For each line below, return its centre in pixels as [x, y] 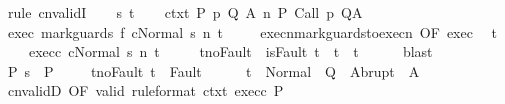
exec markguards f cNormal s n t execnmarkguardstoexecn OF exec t [252, 31]
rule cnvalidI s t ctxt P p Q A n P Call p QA [185, 12]
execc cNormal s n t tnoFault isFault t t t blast [230, 51]
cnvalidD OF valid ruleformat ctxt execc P [145, 90]
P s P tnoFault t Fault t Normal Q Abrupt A [213, 70]
